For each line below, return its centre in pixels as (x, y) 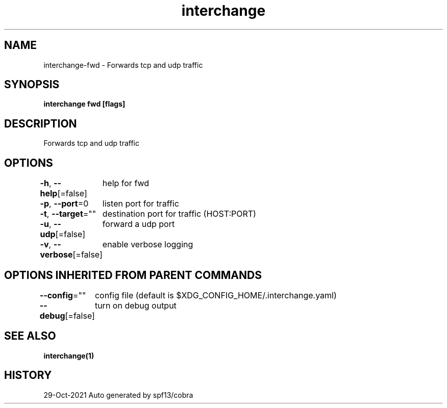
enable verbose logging (148, 245)
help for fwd (126, 183)
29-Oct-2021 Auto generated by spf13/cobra (118, 395)
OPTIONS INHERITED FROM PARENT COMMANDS (133, 275)
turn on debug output (135, 305)
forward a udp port (139, 224)
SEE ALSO (30, 336)
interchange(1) (69, 355)
